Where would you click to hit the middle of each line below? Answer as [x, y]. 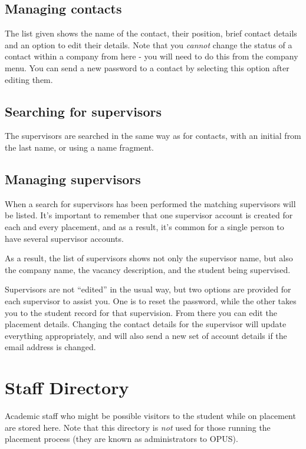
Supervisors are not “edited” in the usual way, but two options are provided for [148, 289]
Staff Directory [67, 388]
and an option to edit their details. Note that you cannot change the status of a [149, 44]
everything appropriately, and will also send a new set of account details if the [146, 335]
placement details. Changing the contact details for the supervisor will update [146, 324]
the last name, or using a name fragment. [79, 147]
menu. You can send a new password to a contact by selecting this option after [147, 67]
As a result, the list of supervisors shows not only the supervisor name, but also [149, 258]
